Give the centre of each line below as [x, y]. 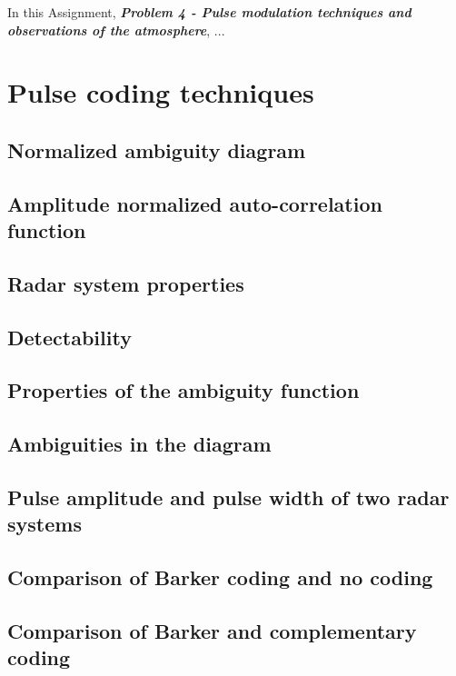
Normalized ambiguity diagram [157, 149]
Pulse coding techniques [161, 92]
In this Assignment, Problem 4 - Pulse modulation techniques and [209, 12]
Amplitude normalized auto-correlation [195, 203]
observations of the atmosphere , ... [116, 30]
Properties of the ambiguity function [183, 390]
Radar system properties [126, 283]
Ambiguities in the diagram [139, 444]
